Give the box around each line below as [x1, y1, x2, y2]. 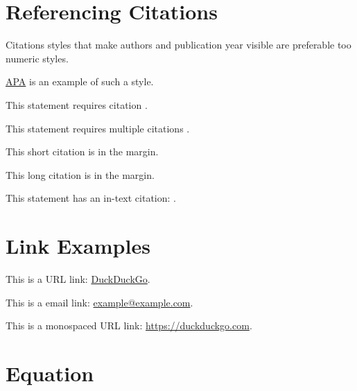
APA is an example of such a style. [6, 74, 154, 89]
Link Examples [6, 232, 150, 260]
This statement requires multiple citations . [6, 121, 190, 135]
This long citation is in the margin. [6, 167, 155, 182]
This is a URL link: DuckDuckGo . [6, 272, 150, 286]
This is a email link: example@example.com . [6, 295, 193, 309]
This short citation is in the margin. [6, 144, 159, 159]
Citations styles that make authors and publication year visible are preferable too [6, 37, 351, 52]
